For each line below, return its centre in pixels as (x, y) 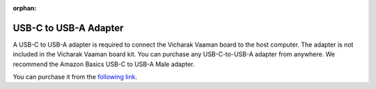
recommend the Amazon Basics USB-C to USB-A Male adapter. (104, 64)
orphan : (25, 8)
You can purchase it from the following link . (75, 77)
